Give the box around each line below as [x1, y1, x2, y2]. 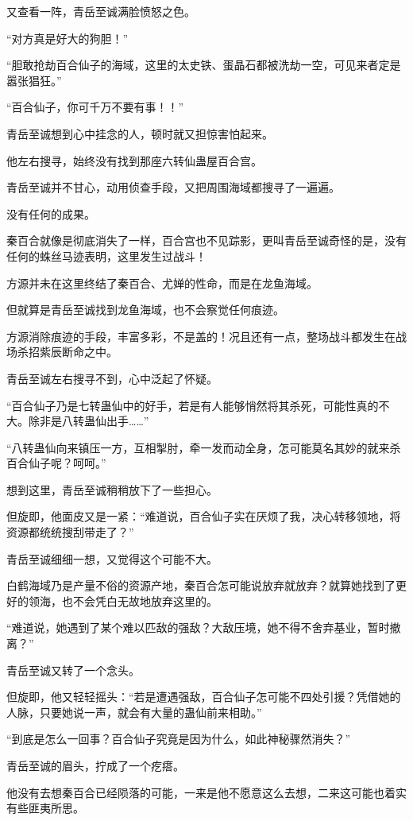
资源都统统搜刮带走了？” [6, 524, 134, 540]
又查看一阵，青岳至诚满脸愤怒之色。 [6, 3, 195, 19]
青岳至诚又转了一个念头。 [6, 661, 140, 678]
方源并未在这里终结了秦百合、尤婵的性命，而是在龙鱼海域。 [6, 274, 318, 291]
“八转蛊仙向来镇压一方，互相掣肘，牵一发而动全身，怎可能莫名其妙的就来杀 [6, 439, 401, 455]
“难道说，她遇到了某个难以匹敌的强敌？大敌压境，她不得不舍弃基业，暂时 [6, 619, 390, 636]
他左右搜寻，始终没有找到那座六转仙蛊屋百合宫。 [6, 152, 262, 168]
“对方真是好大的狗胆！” [6, 29, 129, 46]
